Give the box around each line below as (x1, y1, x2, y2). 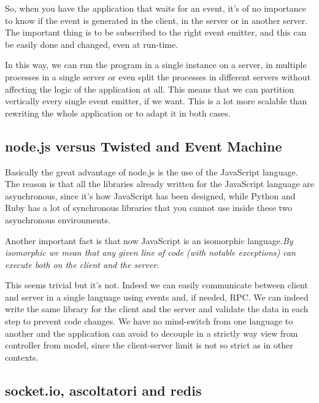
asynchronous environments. (5, 213, 110, 226)
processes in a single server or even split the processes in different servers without (5, 70, 311, 83)
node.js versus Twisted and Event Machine (5, 136, 282, 155)
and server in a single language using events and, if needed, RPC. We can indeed (5, 290, 309, 303)
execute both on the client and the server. (5, 258, 159, 271)
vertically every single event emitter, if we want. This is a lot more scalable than (5, 94, 307, 107)
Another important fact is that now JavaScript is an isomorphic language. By (5, 234, 293, 247)
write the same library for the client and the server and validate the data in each (5, 302, 309, 315)
